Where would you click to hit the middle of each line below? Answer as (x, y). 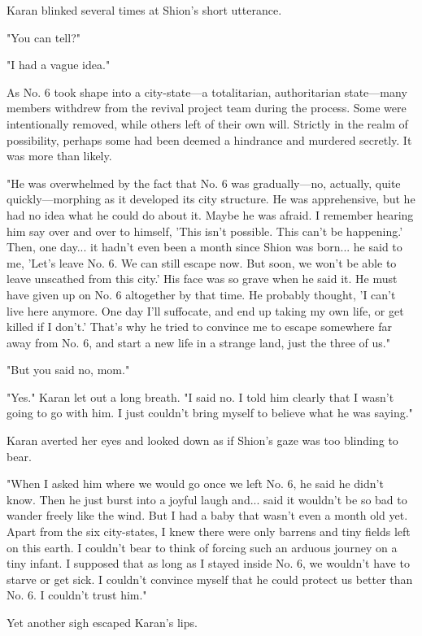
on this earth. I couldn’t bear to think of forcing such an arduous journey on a (202, 547)
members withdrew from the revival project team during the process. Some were (207, 108)
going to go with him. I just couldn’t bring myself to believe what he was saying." (210, 413)
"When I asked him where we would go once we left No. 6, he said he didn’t (195, 484)
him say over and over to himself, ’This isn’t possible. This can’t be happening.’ (205, 231)
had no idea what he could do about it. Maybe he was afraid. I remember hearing (210, 214)
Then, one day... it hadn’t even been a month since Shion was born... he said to (204, 247)
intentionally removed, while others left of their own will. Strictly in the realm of (207, 123)
